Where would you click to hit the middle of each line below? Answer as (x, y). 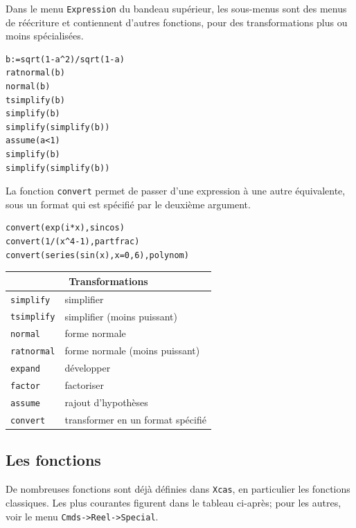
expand (25, 369)
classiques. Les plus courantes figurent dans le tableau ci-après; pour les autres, (173, 502)
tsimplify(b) (35, 100)
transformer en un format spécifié (135, 419)
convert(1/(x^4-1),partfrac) (73, 242)
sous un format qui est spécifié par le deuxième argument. (128, 204)
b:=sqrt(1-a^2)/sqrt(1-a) (65, 59)
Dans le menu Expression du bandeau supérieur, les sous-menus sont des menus (176, 8)
